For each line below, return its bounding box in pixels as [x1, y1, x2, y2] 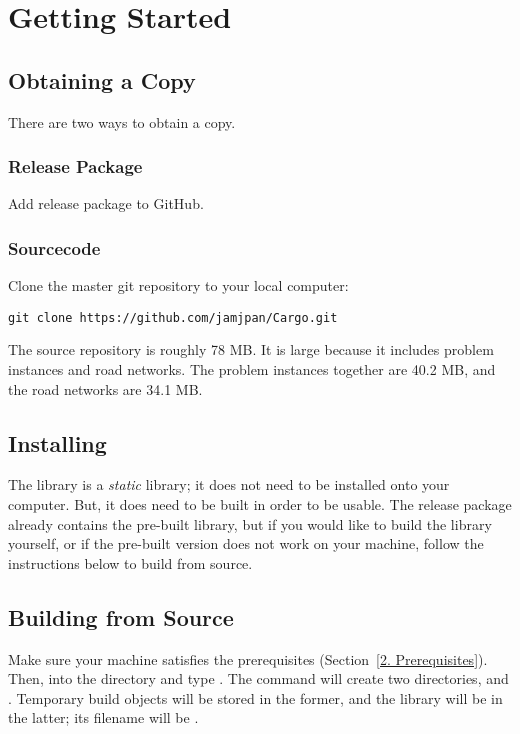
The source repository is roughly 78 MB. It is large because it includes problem [8, 339, 494, 360]
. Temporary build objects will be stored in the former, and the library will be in [8, 687, 503, 708]
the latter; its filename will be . [8, 707, 199, 728]
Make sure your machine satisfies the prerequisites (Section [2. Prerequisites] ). [8, 648, 488, 669]
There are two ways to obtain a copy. [8, 111, 236, 132]
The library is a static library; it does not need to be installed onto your [8, 474, 450, 495]
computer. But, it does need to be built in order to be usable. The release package [8, 494, 512, 515]
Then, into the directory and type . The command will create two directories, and [8, 668, 509, 689]
